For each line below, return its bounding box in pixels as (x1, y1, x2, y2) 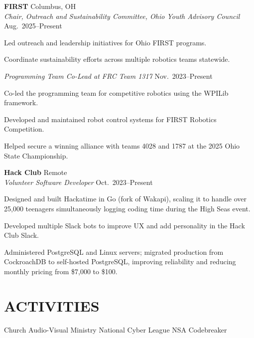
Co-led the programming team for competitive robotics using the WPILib (4, 87, 229, 98)
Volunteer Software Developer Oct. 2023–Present (4, 176, 153, 187)
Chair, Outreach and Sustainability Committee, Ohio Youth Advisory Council (4, 10, 240, 21)
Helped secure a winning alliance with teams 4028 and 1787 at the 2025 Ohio (4, 140, 240, 151)
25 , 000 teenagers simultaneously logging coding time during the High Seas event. (4, 203, 251, 213)
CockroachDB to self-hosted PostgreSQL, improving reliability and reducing (4, 256, 236, 267)
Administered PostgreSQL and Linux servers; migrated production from (4, 246, 224, 257)
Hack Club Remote (4, 167, 67, 177)
